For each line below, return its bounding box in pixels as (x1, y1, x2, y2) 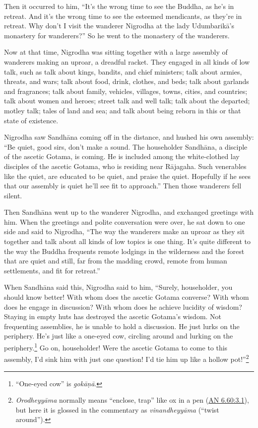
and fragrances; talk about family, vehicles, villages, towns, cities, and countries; (4, 86, 248, 96)
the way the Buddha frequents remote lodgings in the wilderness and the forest (4, 246, 245, 256)
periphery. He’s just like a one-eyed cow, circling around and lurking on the (4, 331, 233, 341)
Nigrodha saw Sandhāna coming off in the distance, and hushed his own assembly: (4, 132, 254, 142)
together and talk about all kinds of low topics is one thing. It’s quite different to (4, 236, 251, 247)
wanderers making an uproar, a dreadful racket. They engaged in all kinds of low (4, 56, 250, 67)
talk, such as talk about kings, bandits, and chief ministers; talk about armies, (4, 66, 242, 77)
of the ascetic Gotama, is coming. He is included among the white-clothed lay (4, 151, 240, 162)
